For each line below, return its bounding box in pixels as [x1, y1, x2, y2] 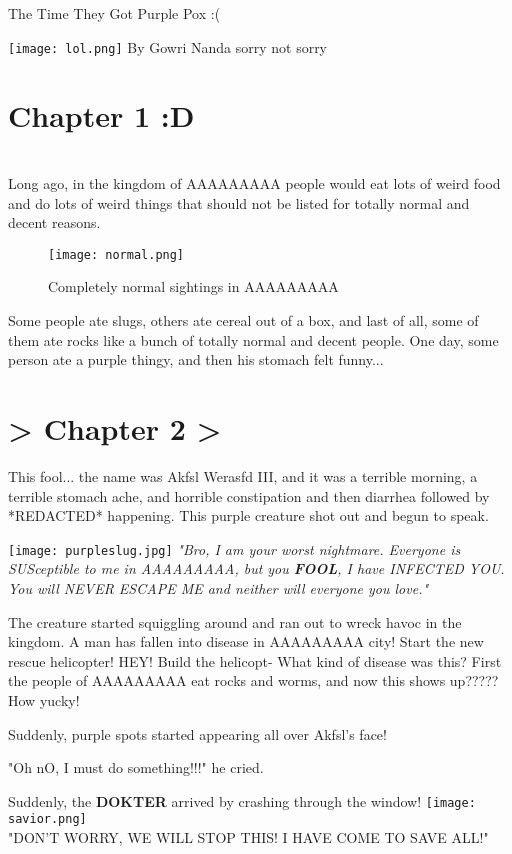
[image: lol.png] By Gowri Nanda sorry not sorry [8, 36, 328, 57]
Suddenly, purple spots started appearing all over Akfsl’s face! [8, 723, 387, 744]
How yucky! [8, 689, 80, 710]
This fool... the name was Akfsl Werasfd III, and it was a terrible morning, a [8, 465, 478, 486]
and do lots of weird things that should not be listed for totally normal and [8, 192, 470, 213]
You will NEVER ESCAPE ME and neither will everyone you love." [8, 577, 429, 598]
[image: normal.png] [48, 247, 185, 262]
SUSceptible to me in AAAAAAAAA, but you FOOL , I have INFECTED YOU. [8, 558, 505, 579]
